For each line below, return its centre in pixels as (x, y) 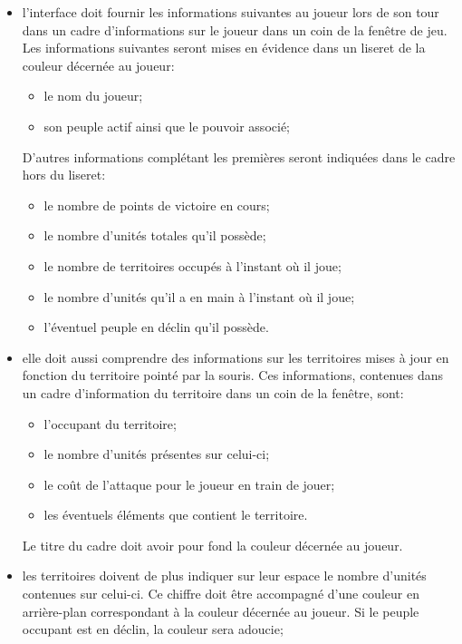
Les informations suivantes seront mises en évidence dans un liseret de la (224, 48)
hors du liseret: (64, 175)
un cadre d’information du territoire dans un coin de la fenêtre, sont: (213, 392)
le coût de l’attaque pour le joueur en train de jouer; (189, 484)
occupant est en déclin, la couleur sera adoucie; (153, 629)
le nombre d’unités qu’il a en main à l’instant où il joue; (199, 296)
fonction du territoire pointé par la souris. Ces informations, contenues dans (233, 375)
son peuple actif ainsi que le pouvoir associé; (167, 126)
